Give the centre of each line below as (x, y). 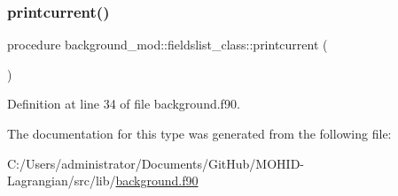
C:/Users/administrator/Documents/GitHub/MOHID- (156, 163)
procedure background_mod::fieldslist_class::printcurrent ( (168, 45)
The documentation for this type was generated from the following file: (199, 133)
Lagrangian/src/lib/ (62, 181)
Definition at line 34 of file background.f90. (124, 104)
